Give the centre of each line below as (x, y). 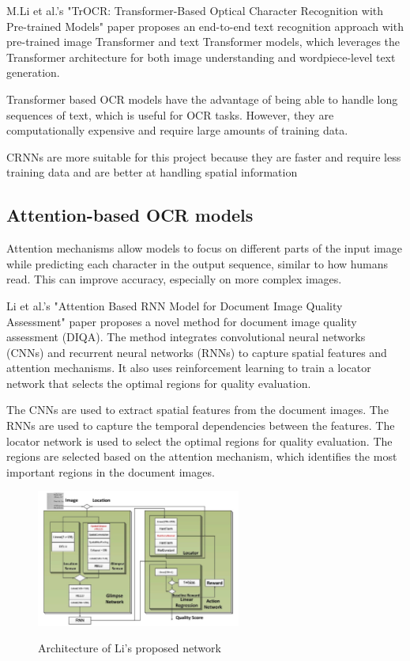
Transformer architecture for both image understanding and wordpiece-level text (201, 57)
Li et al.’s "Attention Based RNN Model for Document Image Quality (175, 305)
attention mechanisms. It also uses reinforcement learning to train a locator (189, 368)
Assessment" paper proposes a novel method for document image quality (182, 321)
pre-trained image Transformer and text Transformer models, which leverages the (203, 42)
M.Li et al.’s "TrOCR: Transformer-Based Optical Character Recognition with (195, 10)
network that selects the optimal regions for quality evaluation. (159, 383)
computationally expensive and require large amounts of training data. (177, 130)
